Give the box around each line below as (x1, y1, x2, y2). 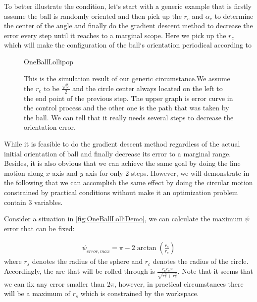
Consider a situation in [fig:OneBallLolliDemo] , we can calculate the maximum (4, 213, 243, 224)
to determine (214, 10, 254, 21)
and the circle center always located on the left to (72, 83, 223, 93)
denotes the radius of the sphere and (32, 256, 143, 266)
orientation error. (24, 122, 76, 132)
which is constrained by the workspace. (80, 288, 199, 299)
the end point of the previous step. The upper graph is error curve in (24, 93, 233, 103)
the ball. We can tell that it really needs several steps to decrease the (24, 112, 234, 122)
